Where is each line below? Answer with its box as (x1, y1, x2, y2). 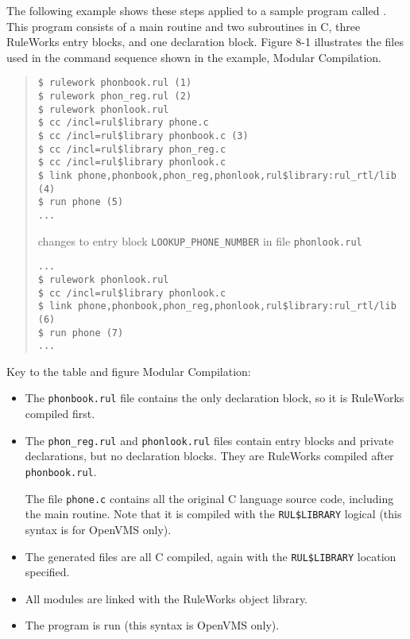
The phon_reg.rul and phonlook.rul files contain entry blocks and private (25, 432, 394, 448)
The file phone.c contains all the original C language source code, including (25, 490, 394, 506)
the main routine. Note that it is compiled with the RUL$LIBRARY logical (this (25, 505, 402, 522)
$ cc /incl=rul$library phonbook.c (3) (37, 130, 249, 141)
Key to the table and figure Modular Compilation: (6, 362, 251, 379)
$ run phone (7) (37, 327, 124, 339)
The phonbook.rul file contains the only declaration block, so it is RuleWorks (25, 389, 404, 406)
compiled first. (25, 405, 95, 422)
